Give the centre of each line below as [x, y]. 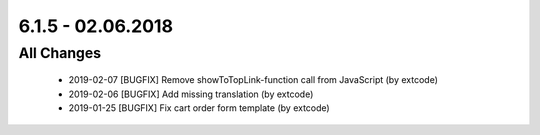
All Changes [60, 53]
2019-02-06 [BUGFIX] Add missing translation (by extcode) [191, 94]
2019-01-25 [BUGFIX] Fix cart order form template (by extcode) [199, 107]
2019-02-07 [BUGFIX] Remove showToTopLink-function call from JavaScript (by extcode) [253, 80]
